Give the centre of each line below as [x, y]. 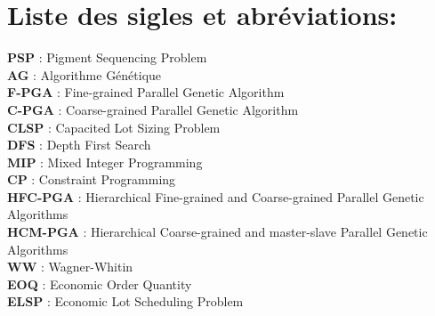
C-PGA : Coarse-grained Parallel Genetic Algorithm [153, 109]
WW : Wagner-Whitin [70, 267]
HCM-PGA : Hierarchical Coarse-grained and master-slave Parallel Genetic [217, 232]
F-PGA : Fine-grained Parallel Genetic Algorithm [146, 92]
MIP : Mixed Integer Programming [105, 162]
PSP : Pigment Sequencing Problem [107, 57]
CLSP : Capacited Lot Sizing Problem [114, 127]
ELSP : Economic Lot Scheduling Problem [125, 301]
